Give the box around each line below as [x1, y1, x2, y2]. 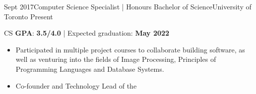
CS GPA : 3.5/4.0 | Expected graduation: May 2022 [4, 28, 170, 38]
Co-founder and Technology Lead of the [15, 80, 137, 91]
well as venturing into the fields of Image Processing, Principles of [15, 54, 216, 64]
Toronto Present [4, 11, 53, 21]
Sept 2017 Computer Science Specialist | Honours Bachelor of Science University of [4, 1, 252, 11]
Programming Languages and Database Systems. [15, 63, 164, 74]
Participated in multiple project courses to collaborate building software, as [15, 44, 245, 54]
